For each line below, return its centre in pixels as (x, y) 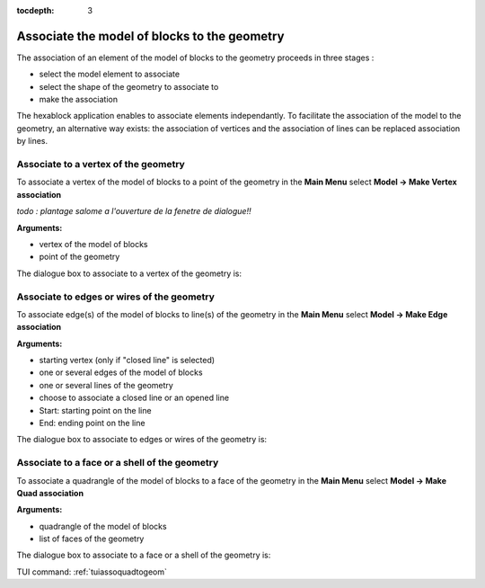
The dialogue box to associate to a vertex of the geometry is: (129, 273)
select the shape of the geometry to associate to (129, 86)
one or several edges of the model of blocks (121, 372)
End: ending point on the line (92, 423)
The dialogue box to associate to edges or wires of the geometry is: (142, 440)
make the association (79, 100)
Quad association (50, 493)
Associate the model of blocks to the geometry (150, 36)
